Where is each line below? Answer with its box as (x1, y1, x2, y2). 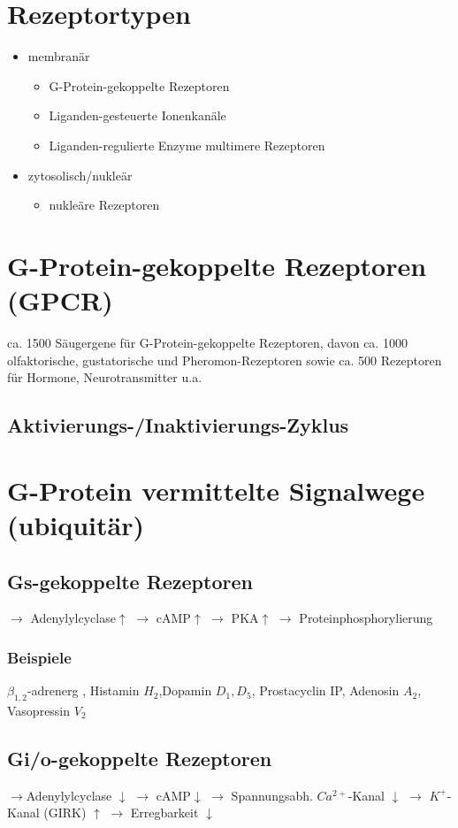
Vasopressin (7, 701, 71, 719)
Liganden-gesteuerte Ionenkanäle (49, 106, 226, 125)
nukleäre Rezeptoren (49, 195, 160, 214)
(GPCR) (7, 282, 113, 318)
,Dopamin (158, 681, 212, 700)
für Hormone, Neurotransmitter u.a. (7, 368, 202, 387)
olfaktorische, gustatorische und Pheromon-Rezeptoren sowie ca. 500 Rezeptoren (7, 350, 442, 369)
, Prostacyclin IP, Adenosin (251, 681, 400, 700)
